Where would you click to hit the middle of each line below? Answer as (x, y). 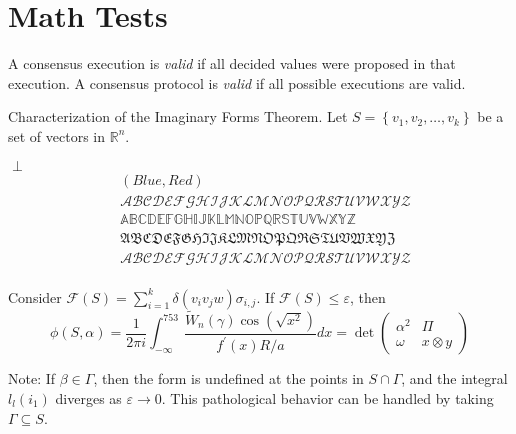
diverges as (88, 397)
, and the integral (454, 378)
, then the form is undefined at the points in (228, 378)
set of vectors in (57, 135)
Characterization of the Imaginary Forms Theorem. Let (178, 116)
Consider (35, 296)
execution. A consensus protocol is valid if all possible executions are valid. (237, 82)
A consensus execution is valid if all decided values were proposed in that (232, 63)
